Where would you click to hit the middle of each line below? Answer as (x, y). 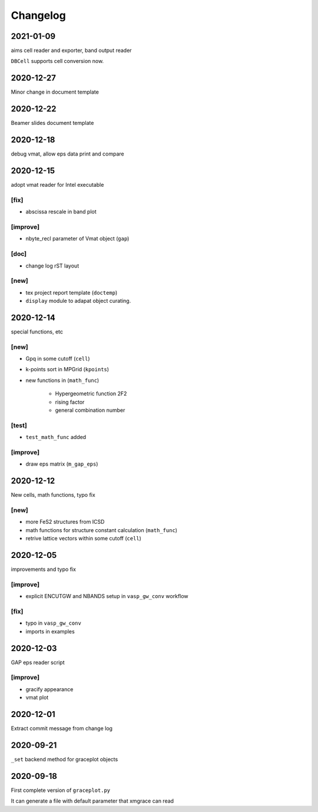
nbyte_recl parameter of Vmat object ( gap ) (77, 239)
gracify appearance (49, 689)
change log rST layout (52, 266)
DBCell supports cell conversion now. (57, 61)
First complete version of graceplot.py (61, 790)
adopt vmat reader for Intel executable (57, 185)
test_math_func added (56, 437)
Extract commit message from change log (62, 728)
